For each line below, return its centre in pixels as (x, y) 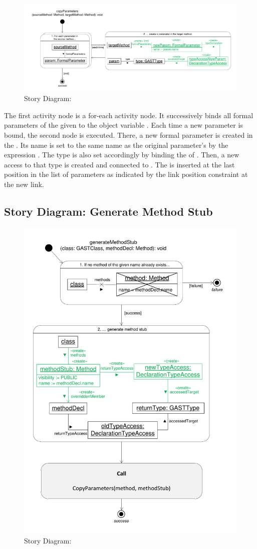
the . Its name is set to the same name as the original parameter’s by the (116, 145)
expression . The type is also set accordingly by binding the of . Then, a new (122, 155)
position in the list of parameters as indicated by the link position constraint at (126, 174)
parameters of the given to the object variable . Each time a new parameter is (123, 125)
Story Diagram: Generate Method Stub (108, 211)
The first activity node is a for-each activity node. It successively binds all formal (129, 115)
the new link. (24, 184)
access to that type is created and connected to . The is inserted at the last (119, 164)
